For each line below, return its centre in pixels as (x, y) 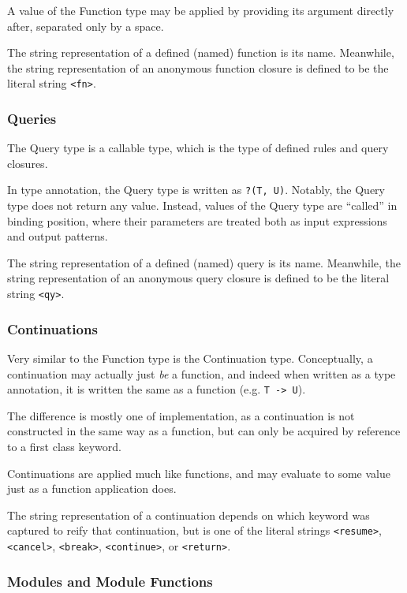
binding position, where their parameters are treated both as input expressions (197, 220)
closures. (28, 163)
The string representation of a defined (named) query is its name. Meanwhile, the (204, 262)
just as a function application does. (92, 489)
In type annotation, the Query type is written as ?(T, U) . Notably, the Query (196, 190)
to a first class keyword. (64, 446)
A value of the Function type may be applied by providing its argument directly (201, 10)
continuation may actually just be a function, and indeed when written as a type (202, 373)
